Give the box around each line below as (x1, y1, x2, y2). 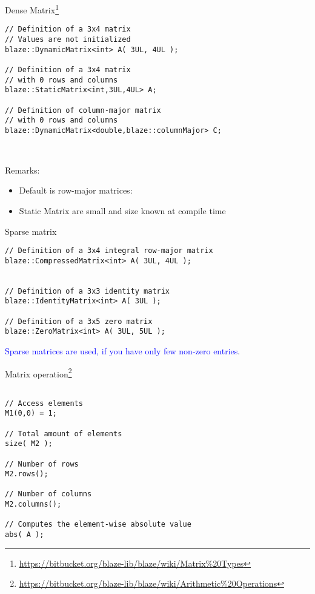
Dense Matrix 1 (5, 2, 59, 16)
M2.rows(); (5, 470, 48, 479)
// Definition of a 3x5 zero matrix (5, 317, 153, 326)
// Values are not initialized (5, 35, 131, 44)
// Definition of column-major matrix (5, 106, 161, 115)
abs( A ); (5, 530, 44, 539)
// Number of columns (5, 490, 92, 499)
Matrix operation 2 (5, 365, 72, 380)
